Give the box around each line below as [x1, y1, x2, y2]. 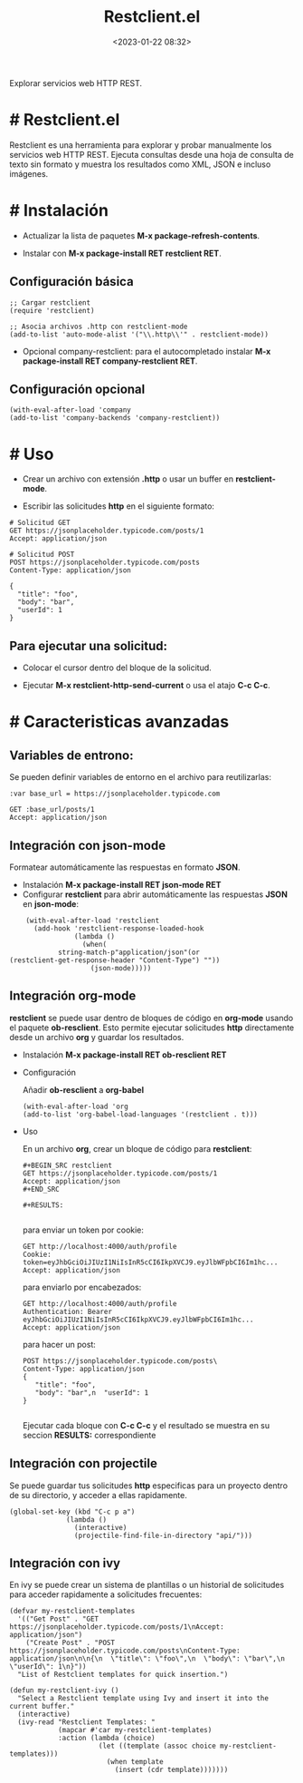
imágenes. [9, 168, 49, 179]
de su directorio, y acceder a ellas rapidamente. [9, 1489, 188, 1500]
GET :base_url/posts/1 [9, 805, 95, 814]
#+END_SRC [22, 1184, 61, 1194]
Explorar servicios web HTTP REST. [9, 77, 143, 88]
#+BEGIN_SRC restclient [22, 1161, 113, 1170]
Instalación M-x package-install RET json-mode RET [22, 880, 222, 890]
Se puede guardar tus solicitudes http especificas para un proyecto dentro [9, 1480, 288, 1491]
